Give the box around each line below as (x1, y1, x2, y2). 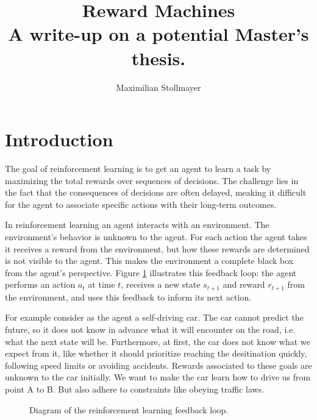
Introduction (5, 127, 113, 152)
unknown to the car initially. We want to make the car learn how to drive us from (5, 371, 311, 383)
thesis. (131, 45, 186, 70)
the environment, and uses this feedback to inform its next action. (5, 290, 252, 303)
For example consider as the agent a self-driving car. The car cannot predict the (5, 311, 304, 324)
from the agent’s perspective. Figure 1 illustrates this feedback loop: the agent (5, 266, 297, 279)
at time (88, 278, 115, 291)
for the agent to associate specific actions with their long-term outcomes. (5, 198, 277, 210)
